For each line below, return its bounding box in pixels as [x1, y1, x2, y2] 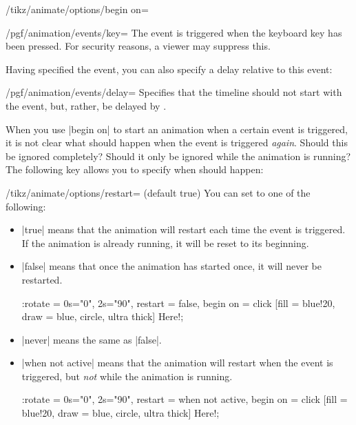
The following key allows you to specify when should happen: [6, 162, 264, 177]
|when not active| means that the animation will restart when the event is [21, 355, 333, 370]
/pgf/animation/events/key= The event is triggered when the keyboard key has [6, 25, 342, 39]
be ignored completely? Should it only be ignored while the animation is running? [6, 148, 351, 163]
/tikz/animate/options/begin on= [6, 2, 149, 16]
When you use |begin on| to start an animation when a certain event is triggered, [6, 121, 348, 136]
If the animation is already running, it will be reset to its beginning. [21, 235, 309, 250]
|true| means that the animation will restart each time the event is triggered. [21, 222, 346, 237]
